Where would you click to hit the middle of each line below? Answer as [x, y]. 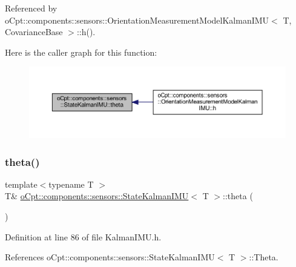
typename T [71, 184]
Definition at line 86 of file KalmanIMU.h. [83, 236]
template [21, 184]
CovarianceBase [34, 32]
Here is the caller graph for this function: [81, 52]
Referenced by [31, 8]
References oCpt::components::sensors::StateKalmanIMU [110, 257]
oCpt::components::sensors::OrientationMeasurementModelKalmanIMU [137, 20]
